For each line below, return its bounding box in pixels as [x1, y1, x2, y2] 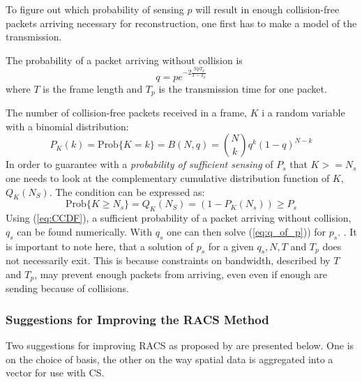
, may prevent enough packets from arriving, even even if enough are [34, 266, 328, 281]
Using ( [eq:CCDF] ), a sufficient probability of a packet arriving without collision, [6, 211, 352, 225]
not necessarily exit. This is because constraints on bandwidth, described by [6, 253, 331, 268]
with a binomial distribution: [6, 119, 129, 133]
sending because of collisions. [6, 281, 129, 296]
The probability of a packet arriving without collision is [6, 52, 243, 67]
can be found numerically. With [17, 224, 153, 238]
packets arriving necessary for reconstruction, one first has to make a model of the [6, 15, 357, 30]
